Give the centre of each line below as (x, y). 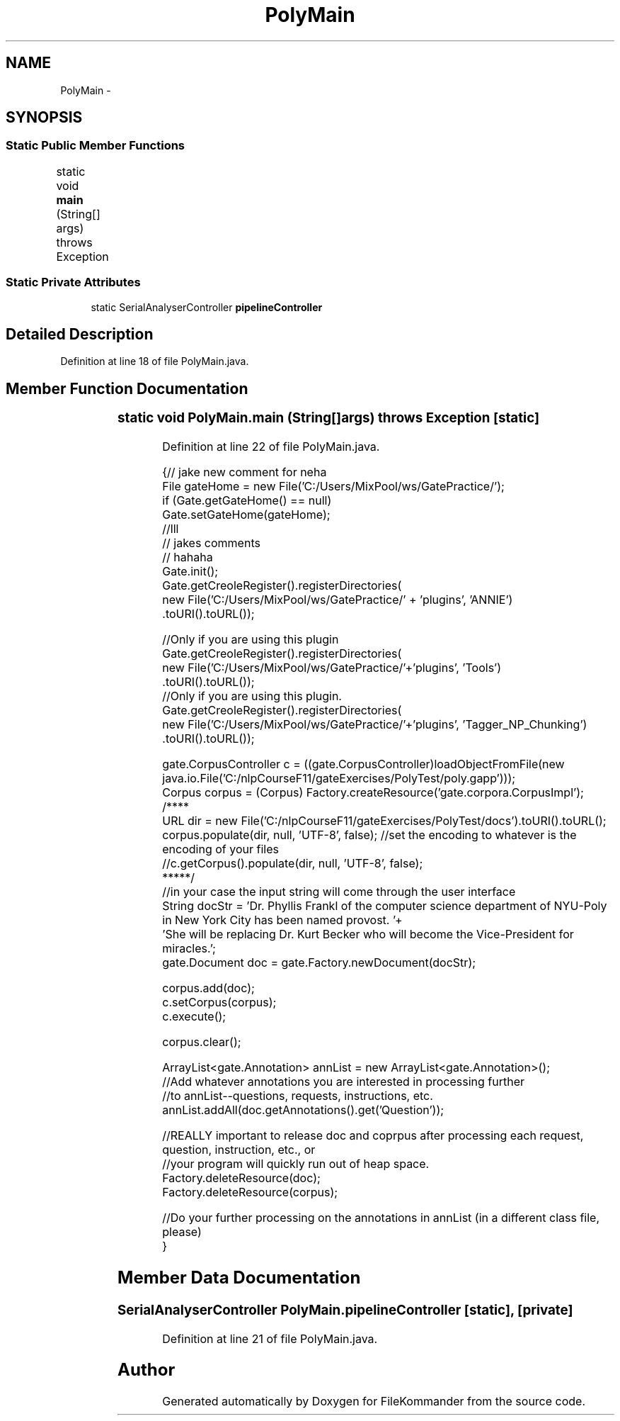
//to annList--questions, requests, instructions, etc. (298, 1095)
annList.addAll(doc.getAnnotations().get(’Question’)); (303, 1110)
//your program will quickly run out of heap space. (296, 1163)
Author (147, 1370)
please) (182, 1231)
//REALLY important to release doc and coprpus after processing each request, (373, 1135)
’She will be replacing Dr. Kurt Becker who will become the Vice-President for (368, 934)
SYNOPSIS (44, 118)
